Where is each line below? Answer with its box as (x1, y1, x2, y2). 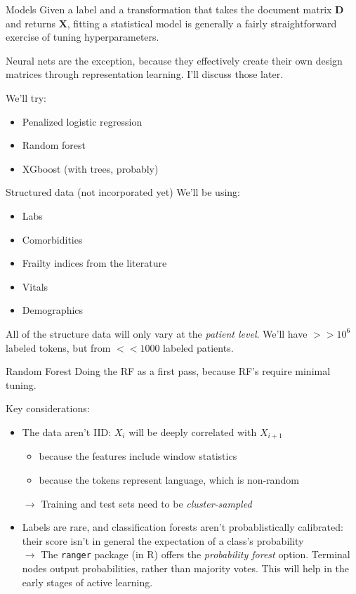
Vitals (22, 279, 48, 293)
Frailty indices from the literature (22, 256, 167, 270)
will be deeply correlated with (128, 424, 257, 439)
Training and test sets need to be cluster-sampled (41, 496, 252, 510)
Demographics (22, 303, 84, 317)
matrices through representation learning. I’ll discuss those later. (6, 67, 284, 81)
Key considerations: (6, 401, 90, 416)
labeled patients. (163, 340, 234, 355)
